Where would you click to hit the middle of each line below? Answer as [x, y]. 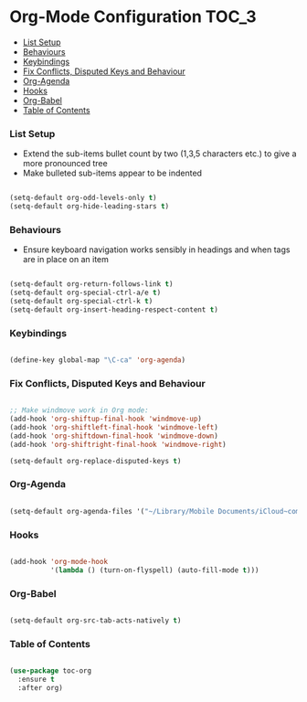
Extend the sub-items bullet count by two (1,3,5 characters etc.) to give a [159, 154]
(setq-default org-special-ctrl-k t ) [81, 302]
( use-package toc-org [51, 671]
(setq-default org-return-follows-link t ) [91, 284]
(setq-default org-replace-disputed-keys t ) [95, 461]
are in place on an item [66, 260]
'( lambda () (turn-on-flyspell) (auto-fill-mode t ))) [154, 570]
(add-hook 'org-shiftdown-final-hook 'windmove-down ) [114, 436]
